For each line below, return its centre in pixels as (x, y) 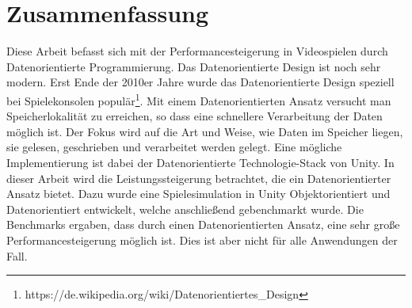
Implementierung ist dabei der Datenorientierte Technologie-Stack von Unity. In (200, 162)
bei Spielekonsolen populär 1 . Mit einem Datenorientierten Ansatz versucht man (199, 99)
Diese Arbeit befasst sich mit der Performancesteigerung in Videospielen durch (197, 51)
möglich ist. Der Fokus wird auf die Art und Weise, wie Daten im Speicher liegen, (205, 131)
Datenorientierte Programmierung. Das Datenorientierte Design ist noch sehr (194, 66)
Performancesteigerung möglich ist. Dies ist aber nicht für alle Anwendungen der (202, 240)
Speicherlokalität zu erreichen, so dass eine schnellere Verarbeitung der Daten (195, 116)
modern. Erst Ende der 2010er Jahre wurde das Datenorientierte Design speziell (200, 82)
